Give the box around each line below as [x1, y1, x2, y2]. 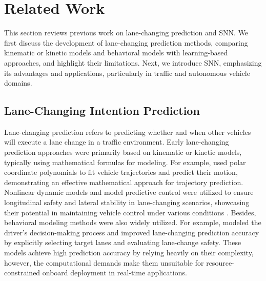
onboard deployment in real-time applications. [42, 267, 187, 278]
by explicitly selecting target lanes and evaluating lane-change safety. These [4, 237, 241, 248]
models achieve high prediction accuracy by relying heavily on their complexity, [4, 247, 254, 258]
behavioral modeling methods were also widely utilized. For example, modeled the [4, 217, 261, 228]
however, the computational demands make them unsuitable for [4, 257, 204, 268]
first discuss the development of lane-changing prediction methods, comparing [4, 37, 248, 48]
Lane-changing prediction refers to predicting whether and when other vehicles [4, 126, 251, 137]
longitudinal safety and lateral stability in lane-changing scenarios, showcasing [4, 197, 250, 208]
